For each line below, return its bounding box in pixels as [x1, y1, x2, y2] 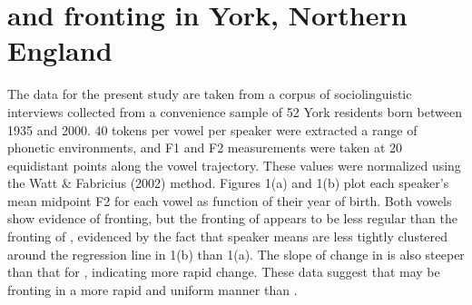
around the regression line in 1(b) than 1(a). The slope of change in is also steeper [7, 244, 465, 263]
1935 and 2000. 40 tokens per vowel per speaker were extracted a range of [7, 120, 418, 139]
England [7, 32, 113, 69]
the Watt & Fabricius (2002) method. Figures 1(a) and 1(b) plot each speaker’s [7, 173, 449, 192]
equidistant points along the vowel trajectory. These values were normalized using [7, 155, 461, 174]
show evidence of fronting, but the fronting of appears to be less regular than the [7, 209, 457, 228]
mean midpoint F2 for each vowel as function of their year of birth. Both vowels [7, 191, 452, 210]
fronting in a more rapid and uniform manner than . [7, 280, 298, 299]
